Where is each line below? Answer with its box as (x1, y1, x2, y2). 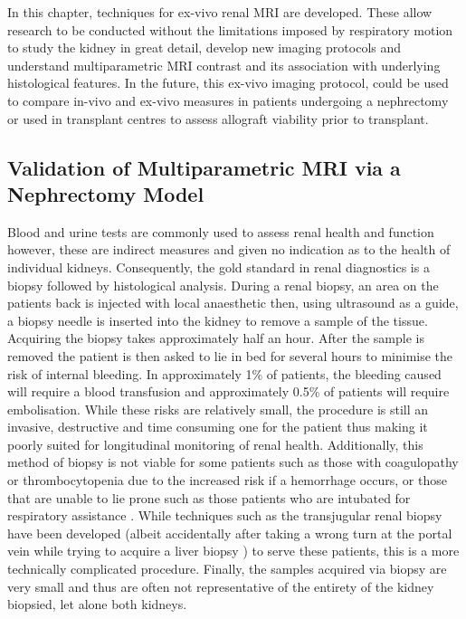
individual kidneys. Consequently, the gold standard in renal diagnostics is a (7, 257, 430, 276)
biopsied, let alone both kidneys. (7, 595, 187, 614)
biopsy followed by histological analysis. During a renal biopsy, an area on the (7, 275, 439, 294)
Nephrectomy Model (7, 179, 204, 207)
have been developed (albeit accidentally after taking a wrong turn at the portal (7, 523, 452, 542)
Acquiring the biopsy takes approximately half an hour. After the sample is (7, 329, 424, 348)
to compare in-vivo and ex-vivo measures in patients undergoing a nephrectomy (7, 90, 449, 110)
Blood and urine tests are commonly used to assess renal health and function (7, 222, 434, 241)
